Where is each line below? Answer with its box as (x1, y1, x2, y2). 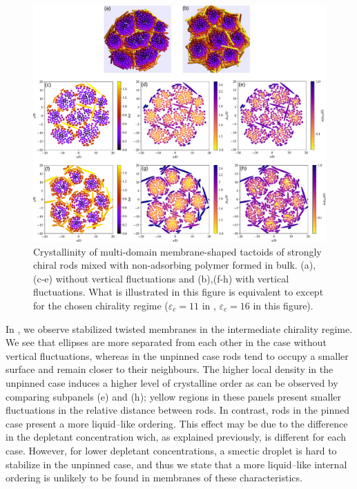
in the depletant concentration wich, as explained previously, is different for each (6, 430, 347, 444)
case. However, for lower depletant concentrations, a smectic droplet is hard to (6, 443, 337, 457)
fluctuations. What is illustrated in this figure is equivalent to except (33, 285, 324, 299)
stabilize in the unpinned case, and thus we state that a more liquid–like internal (6, 457, 347, 471)
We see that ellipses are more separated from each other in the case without (6, 335, 327, 349)
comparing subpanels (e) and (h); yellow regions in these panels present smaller (6, 389, 342, 403)
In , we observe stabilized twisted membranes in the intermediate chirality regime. (6, 321, 353, 336)
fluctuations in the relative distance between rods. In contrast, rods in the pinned (6, 403, 349, 417)
